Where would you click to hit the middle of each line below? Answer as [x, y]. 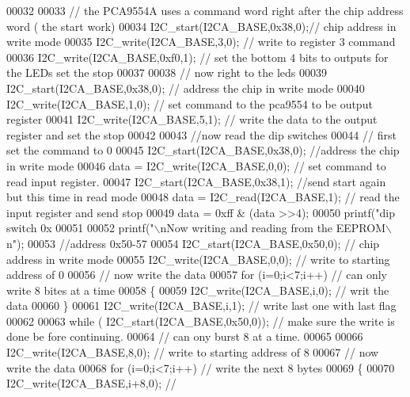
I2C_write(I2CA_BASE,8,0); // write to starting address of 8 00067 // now [193, 352]
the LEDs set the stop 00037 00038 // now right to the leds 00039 [167, 73]
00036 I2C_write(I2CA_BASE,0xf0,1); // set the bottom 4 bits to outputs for [197, 57]
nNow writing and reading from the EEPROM [273, 228]
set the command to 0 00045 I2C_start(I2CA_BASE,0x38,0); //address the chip [203, 150]
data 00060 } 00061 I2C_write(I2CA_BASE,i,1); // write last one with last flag [201, 305]
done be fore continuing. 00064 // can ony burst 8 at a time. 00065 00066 [185, 336]
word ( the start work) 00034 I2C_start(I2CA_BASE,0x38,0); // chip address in [201, 26]
